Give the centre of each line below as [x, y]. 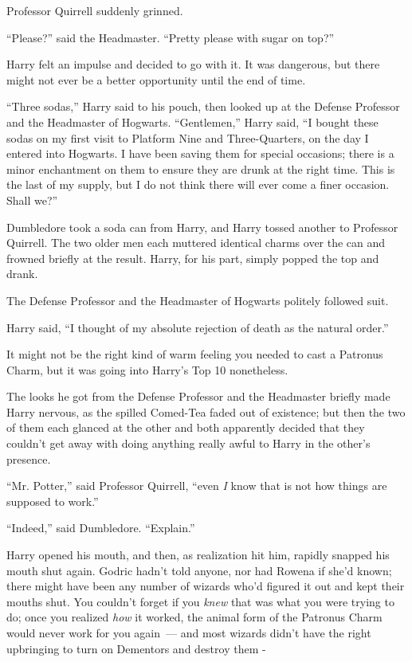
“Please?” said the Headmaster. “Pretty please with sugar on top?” [171, 37]
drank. [22, 274]
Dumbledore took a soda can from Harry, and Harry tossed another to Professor [202, 227]
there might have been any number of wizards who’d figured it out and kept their [206, 586]
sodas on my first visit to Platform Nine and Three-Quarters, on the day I [188, 137]
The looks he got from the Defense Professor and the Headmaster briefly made [198, 396]
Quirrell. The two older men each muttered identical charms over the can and [196, 243]
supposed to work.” [53, 501]
